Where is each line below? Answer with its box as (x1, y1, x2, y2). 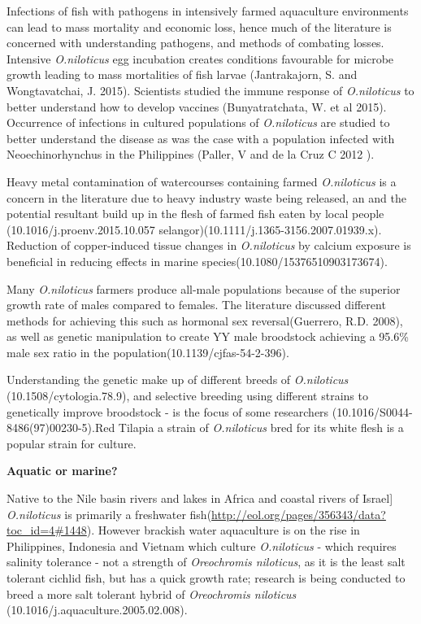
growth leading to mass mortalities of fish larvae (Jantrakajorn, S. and (7, 66, 358, 83)
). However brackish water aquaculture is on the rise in (86, 521, 360, 539)
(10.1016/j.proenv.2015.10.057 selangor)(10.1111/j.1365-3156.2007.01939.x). (7, 220, 382, 238)
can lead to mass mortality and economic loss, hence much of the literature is (7, 18, 392, 35)
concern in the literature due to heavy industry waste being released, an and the (7, 189, 406, 206)
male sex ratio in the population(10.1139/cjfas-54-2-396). (7, 343, 289, 360)
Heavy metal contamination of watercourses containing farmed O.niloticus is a (7, 172, 397, 190)
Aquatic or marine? (7, 462, 118, 479)
